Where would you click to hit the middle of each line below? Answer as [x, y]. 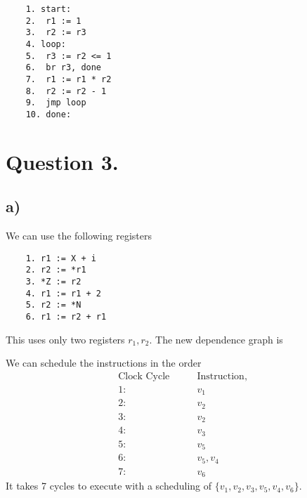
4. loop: [46, 44]
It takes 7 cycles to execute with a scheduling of [109, 486]
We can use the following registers [79, 236]
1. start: [48, 9]
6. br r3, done [64, 68]
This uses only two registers [65, 339]
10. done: [48, 114]
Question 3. [62, 161]
